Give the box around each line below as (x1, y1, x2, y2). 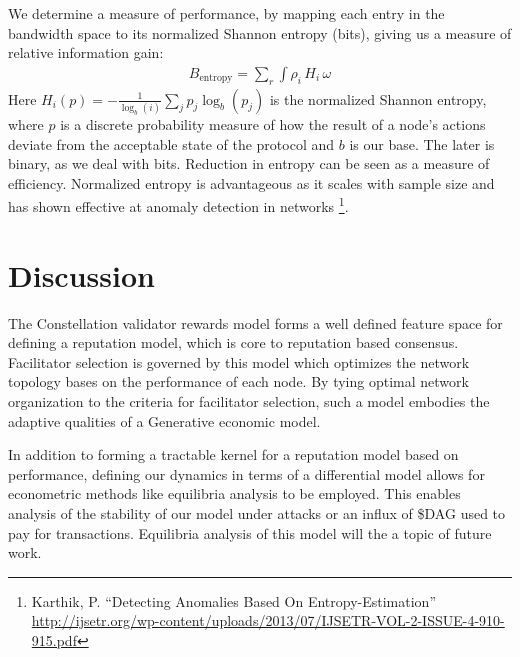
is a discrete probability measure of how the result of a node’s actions (60, 113, 486, 134)
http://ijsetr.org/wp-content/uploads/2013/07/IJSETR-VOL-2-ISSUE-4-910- (31, 610, 505, 631)
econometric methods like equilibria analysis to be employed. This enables (8, 483, 461, 504)
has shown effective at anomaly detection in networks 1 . (8, 193, 349, 216)
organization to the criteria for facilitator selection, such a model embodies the (8, 391, 490, 412)
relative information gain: (8, 42, 164, 63)
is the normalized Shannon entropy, (269, 88, 487, 109)
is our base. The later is (349, 133, 495, 154)
